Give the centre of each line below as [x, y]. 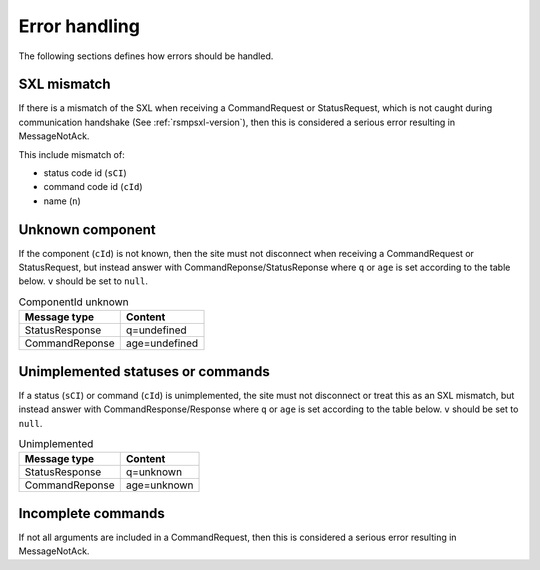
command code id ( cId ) [93, 187]
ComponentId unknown [73, 302]
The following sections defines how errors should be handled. [146, 56]
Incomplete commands [91, 513]
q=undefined [156, 330]
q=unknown [154, 472]
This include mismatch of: [71, 154]
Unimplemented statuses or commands [144, 371]
